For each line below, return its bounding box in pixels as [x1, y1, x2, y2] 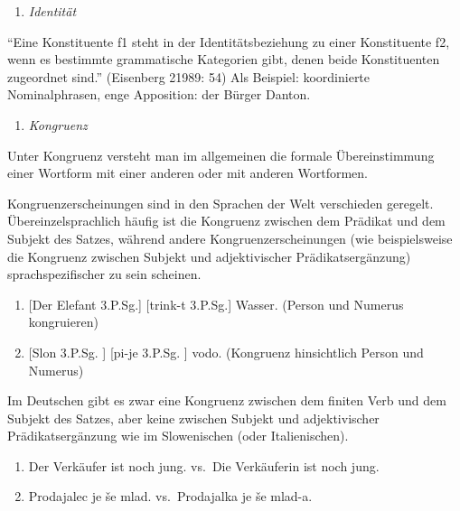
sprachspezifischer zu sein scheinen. [7, 265, 202, 283]
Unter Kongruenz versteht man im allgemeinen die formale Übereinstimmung [7, 145, 435, 164]
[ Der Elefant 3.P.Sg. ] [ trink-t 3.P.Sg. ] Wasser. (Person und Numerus [28, 294, 404, 313]
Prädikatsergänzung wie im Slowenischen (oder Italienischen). [7, 426, 349, 445]
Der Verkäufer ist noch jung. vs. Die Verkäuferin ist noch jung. [28, 456, 380, 475]
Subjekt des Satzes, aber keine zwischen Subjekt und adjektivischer [7, 408, 380, 427]
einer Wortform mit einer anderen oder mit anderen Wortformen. [7, 163, 368, 182]
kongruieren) [28, 312, 99, 331]
